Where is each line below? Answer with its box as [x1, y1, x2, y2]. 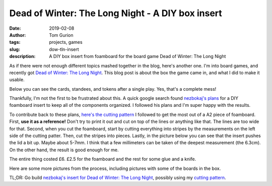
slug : [9, 46, 20, 52]
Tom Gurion [49, 32, 74, 38]
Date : [9, 25, 21, 31]
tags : [9, 39, 21, 45]
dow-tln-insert [49, 46, 79, 52]
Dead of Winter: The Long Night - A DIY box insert [9, 8, 223, 19]
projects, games [49, 39, 83, 45]
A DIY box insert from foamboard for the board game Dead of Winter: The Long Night [49, 53, 226, 59]
